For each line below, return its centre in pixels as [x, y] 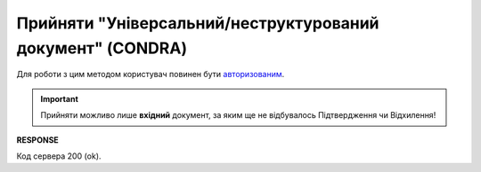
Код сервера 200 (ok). [59, 156]
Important [60, 98]
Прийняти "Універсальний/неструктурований [198, 23]
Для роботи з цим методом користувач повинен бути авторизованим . [151, 74]
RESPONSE [38, 140]
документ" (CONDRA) [102, 48]
